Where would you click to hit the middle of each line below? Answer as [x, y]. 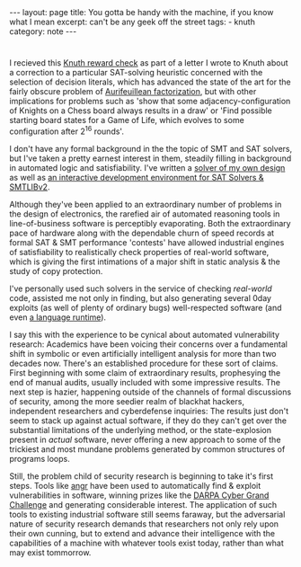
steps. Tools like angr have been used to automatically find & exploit [135, 485]
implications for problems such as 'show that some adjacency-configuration [150, 102]
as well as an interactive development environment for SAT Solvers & [137, 177]
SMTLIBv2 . [30, 187]
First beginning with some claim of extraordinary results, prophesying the [145, 372]
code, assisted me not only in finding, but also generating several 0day [141, 297]
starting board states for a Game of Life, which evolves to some [127, 120]
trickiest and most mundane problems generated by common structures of [147, 449]
